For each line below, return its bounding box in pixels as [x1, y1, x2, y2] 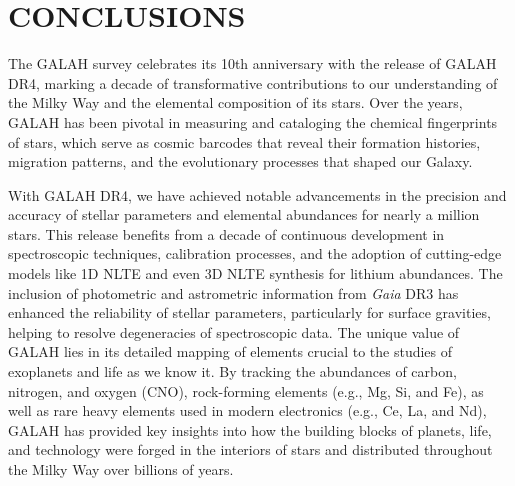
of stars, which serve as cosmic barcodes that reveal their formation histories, [8, 131, 481, 152]
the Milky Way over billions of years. [8, 459, 234, 479]
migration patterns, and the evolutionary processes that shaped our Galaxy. [8, 151, 473, 172]
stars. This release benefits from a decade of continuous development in [8, 223, 445, 244]
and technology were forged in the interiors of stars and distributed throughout [8, 439, 493, 460]
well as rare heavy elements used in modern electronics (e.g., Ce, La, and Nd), [8, 400, 487, 421]
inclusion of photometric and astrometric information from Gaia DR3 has [8, 282, 459, 303]
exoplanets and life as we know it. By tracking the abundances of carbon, [8, 361, 457, 382]
